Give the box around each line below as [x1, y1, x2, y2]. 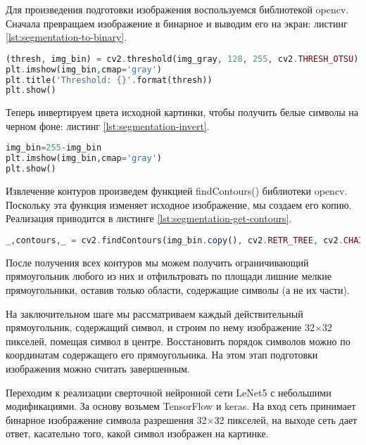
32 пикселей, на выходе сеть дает [214, 412, 358, 427]
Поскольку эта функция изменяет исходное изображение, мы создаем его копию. [6, 197, 352, 212]
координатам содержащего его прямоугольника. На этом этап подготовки [6, 347, 318, 362]
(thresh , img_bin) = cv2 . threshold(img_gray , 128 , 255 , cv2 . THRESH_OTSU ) [6, 53, 359, 64]
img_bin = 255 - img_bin [6, 143, 102, 153]
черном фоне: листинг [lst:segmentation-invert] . [6, 118, 210, 133]
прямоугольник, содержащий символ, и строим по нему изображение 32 [6, 320, 315, 335]
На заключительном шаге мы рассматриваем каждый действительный [6, 306, 303, 321]
